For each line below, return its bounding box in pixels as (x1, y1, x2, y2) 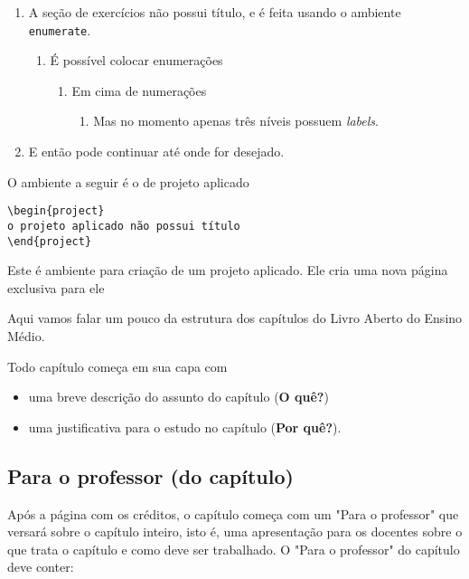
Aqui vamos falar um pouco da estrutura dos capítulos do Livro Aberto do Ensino (7, 308, 463, 327)
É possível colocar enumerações (50, 51, 223, 70)
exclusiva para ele (7, 278, 105, 297)
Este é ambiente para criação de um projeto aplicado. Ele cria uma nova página (7, 261, 448, 280)
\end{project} (7, 234, 92, 248)
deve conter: (7, 557, 74, 576)
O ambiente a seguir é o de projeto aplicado (7, 172, 249, 191)
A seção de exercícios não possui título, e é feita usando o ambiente (28, 3, 401, 21)
